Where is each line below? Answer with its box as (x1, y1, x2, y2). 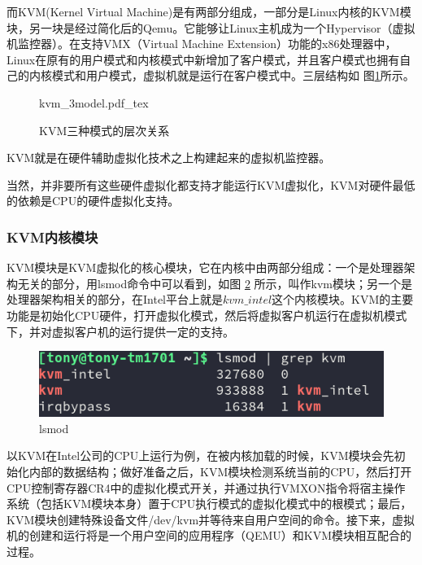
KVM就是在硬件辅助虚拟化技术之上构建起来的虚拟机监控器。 (7, 149, 331, 166)
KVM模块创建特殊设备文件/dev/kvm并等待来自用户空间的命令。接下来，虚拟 (7, 510, 415, 528)
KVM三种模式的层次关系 (39, 121, 170, 138)
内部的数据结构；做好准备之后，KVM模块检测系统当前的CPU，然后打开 (28, 463, 412, 480)
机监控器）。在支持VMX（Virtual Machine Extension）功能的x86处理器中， (7, 35, 397, 52)
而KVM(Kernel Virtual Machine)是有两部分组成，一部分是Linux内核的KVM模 (7, 3, 411, 20)
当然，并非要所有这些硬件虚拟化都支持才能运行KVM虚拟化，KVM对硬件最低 (7, 176, 415, 193)
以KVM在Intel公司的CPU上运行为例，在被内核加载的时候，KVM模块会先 (7, 447, 394, 464)
